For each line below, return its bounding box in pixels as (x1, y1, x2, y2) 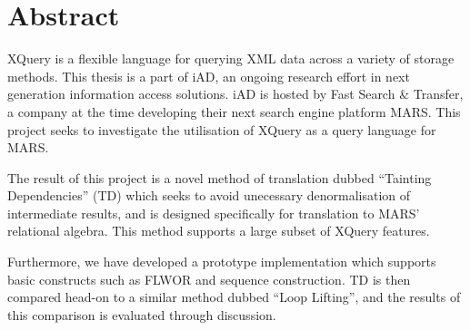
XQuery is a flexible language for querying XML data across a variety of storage (7, 49, 455, 68)
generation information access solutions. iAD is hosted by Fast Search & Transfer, (7, 84, 464, 103)
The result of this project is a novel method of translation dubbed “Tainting (7, 168, 432, 187)
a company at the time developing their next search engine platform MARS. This (7, 102, 461, 121)
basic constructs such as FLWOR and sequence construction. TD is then (7, 269, 411, 288)
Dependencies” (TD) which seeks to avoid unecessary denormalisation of (7, 186, 411, 205)
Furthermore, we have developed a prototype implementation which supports (7, 252, 436, 271)
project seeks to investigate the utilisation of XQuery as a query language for (7, 120, 436, 139)
